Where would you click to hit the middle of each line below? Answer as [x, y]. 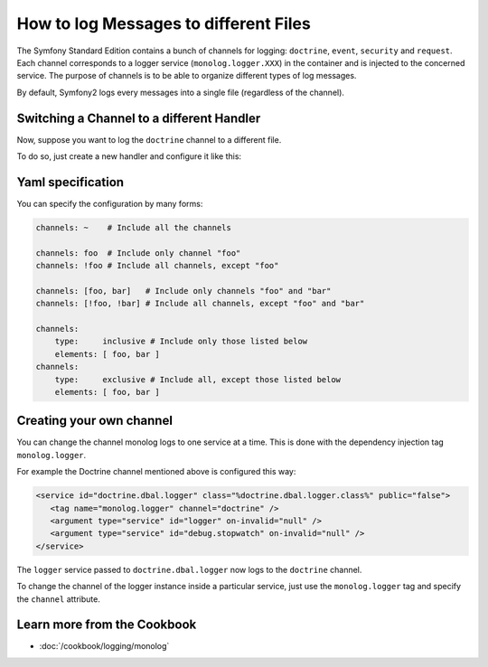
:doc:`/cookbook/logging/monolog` [104, 646]
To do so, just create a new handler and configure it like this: [129, 156]
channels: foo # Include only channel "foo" [138, 253]
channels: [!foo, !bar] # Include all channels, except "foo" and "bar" [200, 304]
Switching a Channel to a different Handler [139, 118]
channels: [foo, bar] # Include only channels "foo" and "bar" [183, 291]
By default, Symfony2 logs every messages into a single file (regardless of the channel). [181, 92]
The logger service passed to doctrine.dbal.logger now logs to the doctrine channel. [189, 569]
